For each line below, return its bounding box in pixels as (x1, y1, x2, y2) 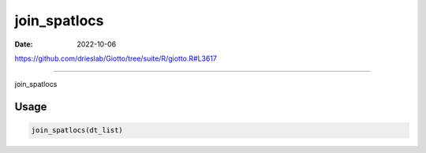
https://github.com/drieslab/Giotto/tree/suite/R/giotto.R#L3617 (14, 54, 217, 63)
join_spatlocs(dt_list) (31, 126, 124, 135)
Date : (14, 39, 33, 49)
